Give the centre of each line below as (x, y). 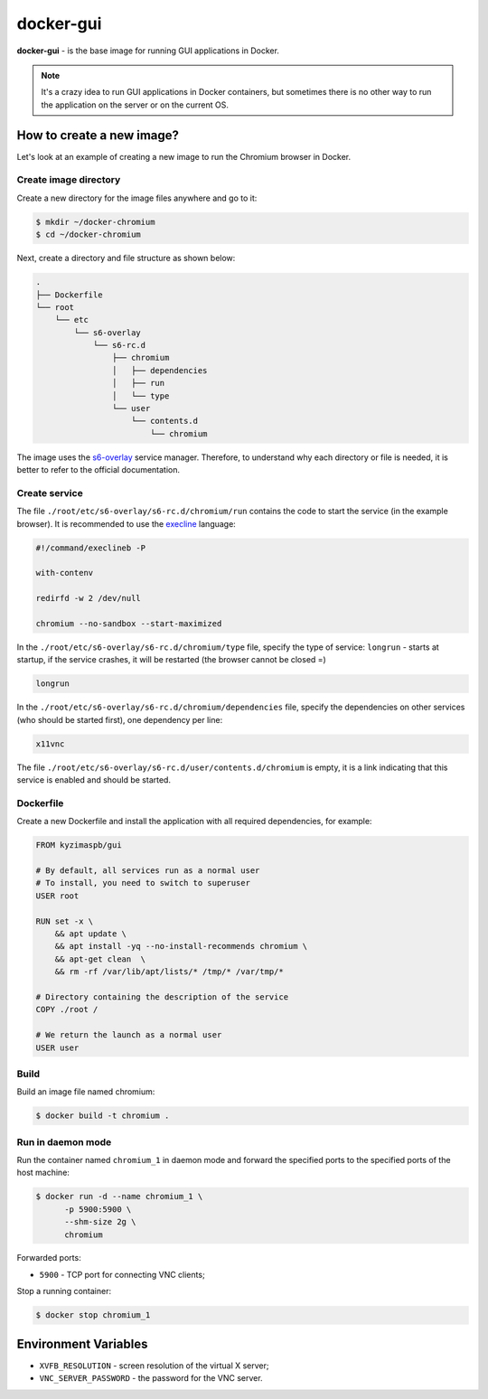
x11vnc (50, 744)
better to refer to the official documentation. (99, 470)
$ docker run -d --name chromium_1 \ (119, 1197)
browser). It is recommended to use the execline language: (127, 523)
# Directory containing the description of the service (162, 997)
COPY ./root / (67, 1009)
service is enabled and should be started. (94, 780)
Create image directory (69, 180)
